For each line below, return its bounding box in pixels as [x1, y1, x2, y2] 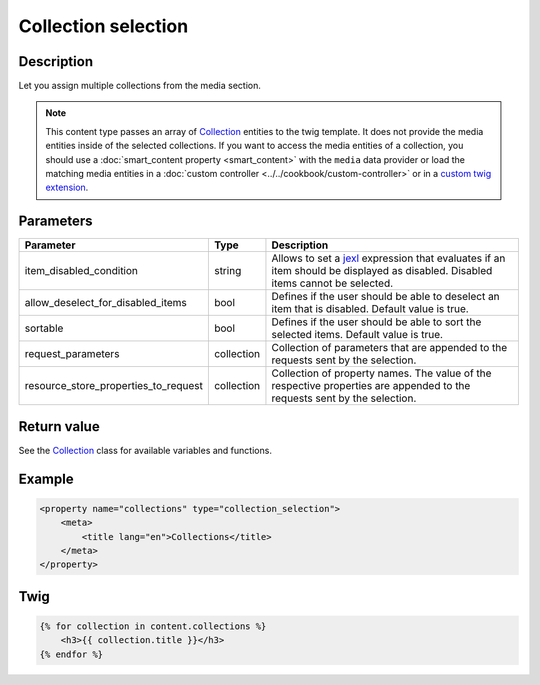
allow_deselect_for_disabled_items [24, 296, 187, 310]
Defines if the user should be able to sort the [271, 315, 482, 329]
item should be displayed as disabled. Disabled [271, 264, 493, 278]
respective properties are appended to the [271, 379, 471, 393]
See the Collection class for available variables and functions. [18, 444, 272, 456]
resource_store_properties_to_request [24, 379, 204, 393]
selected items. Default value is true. [271, 328, 444, 342]
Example [18, 470, 74, 487]
